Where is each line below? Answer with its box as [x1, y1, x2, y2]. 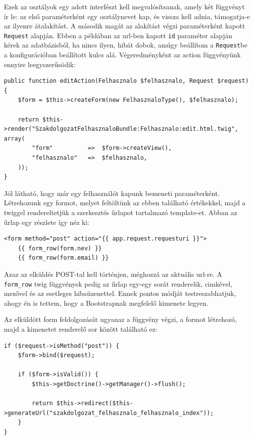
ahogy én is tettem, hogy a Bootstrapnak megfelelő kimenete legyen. [4, 297, 209, 308]
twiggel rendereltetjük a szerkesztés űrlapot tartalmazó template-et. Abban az [4, 207, 237, 217]
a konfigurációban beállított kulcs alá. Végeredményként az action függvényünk [4, 49, 241, 60]
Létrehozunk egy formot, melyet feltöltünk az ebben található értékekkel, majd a [4, 197, 246, 208]
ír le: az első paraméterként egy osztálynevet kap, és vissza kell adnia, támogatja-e [4, 11, 250, 21]
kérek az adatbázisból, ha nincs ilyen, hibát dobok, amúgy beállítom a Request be [4, 40, 248, 50]
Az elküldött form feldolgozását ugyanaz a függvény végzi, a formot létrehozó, [4, 314, 237, 324]
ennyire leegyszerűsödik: [4, 59, 76, 69]
